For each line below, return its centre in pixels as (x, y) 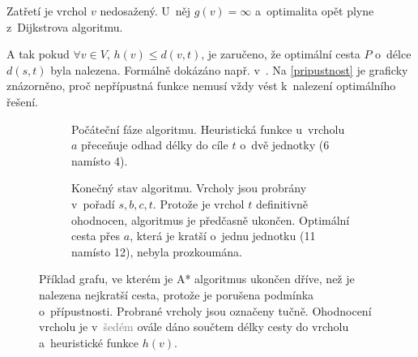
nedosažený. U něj (145, 11)
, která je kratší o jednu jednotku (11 (223, 236)
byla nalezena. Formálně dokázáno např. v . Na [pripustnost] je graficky (229, 69)
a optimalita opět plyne (315, 11)
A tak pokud (38, 54)
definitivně (282, 203)
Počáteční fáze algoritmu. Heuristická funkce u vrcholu (208, 129)
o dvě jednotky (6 (285, 145)
